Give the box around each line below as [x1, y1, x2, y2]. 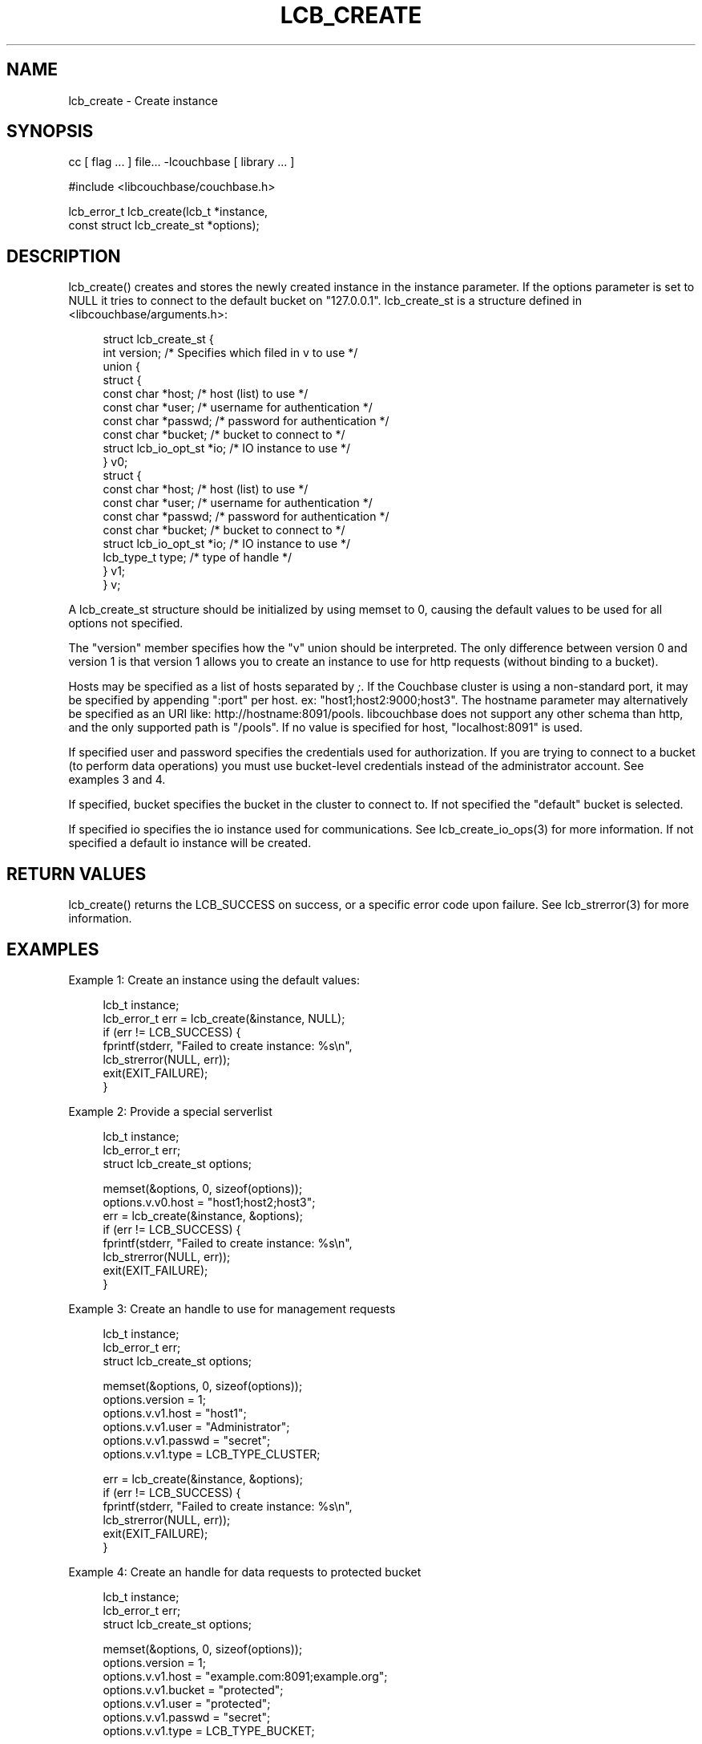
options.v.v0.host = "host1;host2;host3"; [103, 1194, 316, 1209]
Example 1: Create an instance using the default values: [68, 972, 360, 987]
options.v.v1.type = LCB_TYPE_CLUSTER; [103, 1446, 321, 1461]
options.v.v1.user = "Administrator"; [103, 1419, 290, 1434]
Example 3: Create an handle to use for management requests [68, 1301, 396, 1316]
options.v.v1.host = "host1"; [103, 1405, 247, 1420]
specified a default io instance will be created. [68, 836, 312, 850]
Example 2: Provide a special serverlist [68, 1104, 272, 1118]
